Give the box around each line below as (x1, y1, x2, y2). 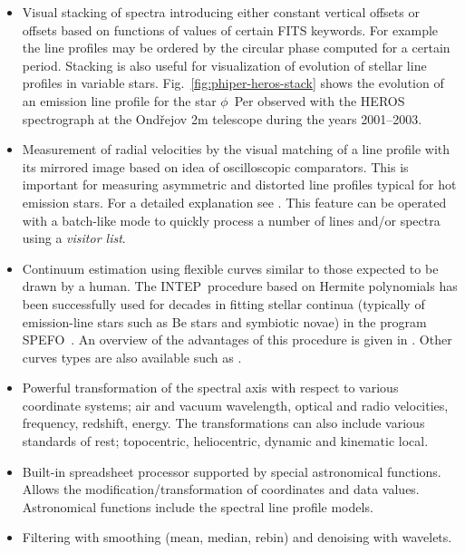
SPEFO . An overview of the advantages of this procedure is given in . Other (22, 330, 452, 349)
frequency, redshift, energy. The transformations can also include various (22, 413, 425, 432)
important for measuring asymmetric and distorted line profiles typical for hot (22, 175, 457, 194)
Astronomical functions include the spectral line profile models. (22, 497, 373, 516)
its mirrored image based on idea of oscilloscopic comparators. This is (22, 157, 409, 176)
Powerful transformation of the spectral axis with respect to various (22, 378, 399, 397)
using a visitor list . (22, 228, 126, 247)
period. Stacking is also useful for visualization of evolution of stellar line (22, 55, 427, 74)
